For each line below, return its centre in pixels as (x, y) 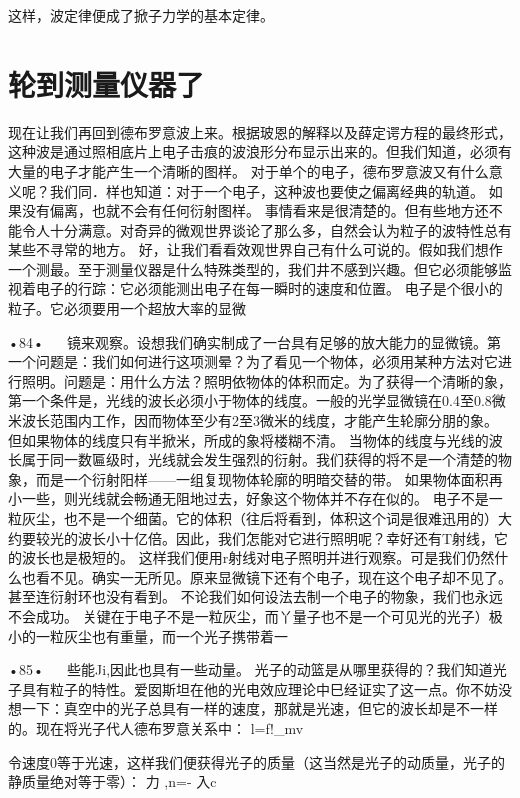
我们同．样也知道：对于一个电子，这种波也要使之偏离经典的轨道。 (266, 190)
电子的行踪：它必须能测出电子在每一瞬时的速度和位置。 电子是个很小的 (269, 288)
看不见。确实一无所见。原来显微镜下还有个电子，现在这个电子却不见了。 (273, 576)
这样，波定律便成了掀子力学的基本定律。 (141, 15)
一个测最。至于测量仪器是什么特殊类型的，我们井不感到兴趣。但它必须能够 (253, 268)
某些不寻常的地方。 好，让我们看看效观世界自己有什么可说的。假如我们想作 (255, 249)
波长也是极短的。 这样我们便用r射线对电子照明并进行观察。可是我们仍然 (258, 557)
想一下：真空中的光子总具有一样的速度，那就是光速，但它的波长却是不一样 (253, 708)
